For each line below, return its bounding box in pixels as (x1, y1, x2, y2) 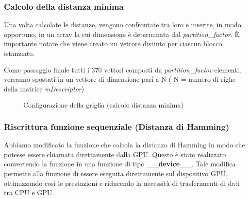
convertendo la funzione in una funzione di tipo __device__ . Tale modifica (4, 159, 236, 169)
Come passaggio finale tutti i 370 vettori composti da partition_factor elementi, (4, 64, 241, 74)
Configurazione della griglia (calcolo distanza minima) (23, 100, 183, 110)
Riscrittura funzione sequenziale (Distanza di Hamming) (4, 120, 230, 132)
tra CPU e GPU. (4, 187, 54, 198)
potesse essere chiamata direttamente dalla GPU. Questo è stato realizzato (4, 149, 226, 159)
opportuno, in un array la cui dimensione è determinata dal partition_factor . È (4, 29, 240, 39)
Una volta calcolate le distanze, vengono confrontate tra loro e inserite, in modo (4, 19, 241, 30)
